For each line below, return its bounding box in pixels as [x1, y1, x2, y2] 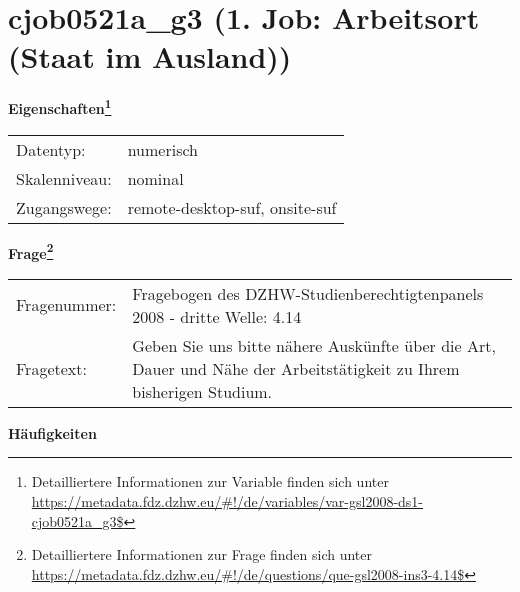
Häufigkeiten [8, 422, 97, 443]
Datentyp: [16, 137, 86, 161]
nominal [127, 166, 184, 190]
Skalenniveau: [16, 166, 112, 190]
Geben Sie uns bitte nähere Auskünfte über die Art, [132, 333, 496, 357]
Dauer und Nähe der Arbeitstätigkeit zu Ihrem [132, 356, 460, 380]
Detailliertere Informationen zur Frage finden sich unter [31, 544, 373, 565]
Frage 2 [8, 239, 54, 263]
